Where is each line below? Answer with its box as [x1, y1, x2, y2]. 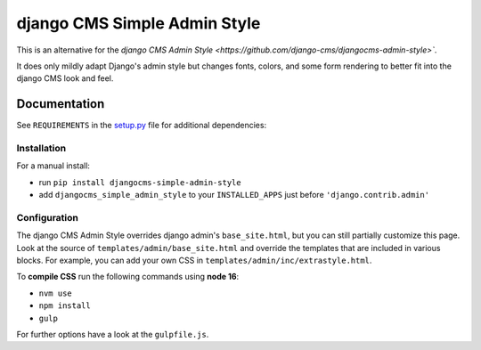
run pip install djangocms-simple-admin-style [38, 176, 241, 187]
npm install [38, 301, 91, 311]
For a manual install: [16, 160, 91, 171]
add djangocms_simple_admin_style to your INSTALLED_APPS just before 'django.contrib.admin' [38, 190, 430, 200]
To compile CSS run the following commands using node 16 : [16, 272, 240, 282]
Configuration [16, 211, 79, 224]
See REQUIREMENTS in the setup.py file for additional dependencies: [16, 120, 267, 131]
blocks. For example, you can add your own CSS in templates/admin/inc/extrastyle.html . [16, 255, 372, 266]
